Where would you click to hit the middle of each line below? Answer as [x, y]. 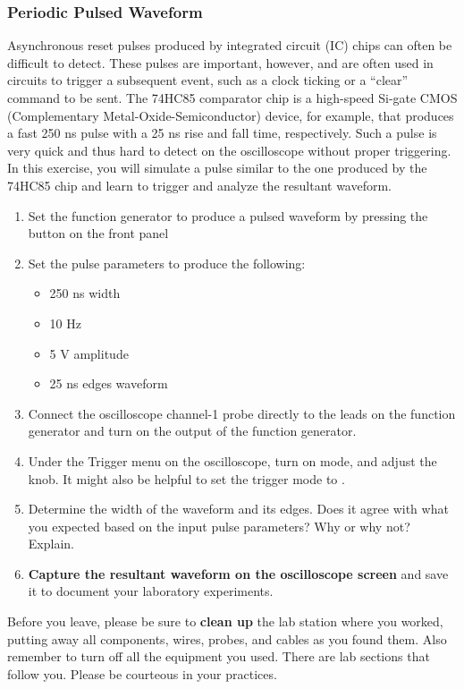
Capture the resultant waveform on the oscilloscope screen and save [238, 573]
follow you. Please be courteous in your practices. [142, 673]
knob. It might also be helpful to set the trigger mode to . [186, 478]
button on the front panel [98, 233]
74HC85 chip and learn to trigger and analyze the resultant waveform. [199, 185]
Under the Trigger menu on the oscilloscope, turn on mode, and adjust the [232, 460]
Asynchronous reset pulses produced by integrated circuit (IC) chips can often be [230, 45]
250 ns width [85, 293]
